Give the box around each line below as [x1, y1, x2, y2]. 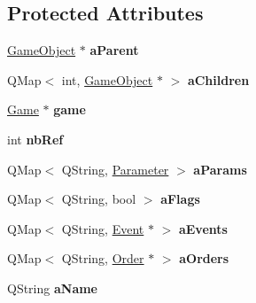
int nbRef [7, 129, 64, 148]
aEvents [178, 219, 228, 237]
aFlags [160, 190, 200, 208]
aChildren [187, 70, 250, 89]
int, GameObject [61, 70, 153, 89]
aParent [89, 41, 139, 59]
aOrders [179, 249, 229, 268]
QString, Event [61, 219, 144, 237]
